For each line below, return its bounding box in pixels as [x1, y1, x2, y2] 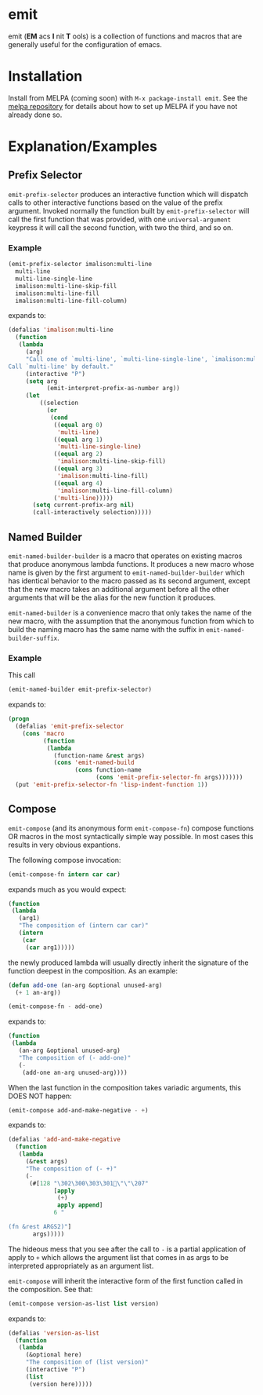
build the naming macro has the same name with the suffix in [8, 624, 205, 634]
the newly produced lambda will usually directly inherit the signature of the [8, 958, 249, 967]
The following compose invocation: [8, 855, 121, 864]
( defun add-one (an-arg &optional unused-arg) [8, 981, 163, 989]
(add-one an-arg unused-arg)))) [22, 1068, 128, 1076]
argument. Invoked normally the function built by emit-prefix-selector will [8, 206, 250, 215]
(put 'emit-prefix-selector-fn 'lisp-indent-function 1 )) [15, 781, 209, 789]
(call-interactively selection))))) [32, 509, 153, 517]
